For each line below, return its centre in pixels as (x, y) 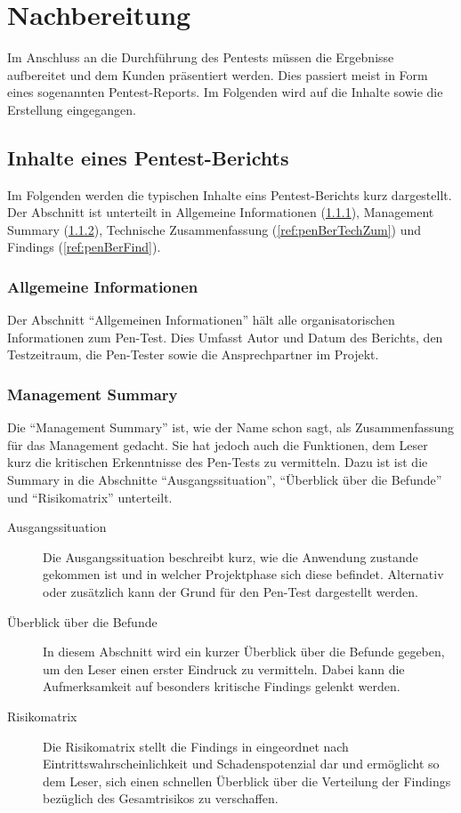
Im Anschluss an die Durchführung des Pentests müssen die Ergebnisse (201, 57)
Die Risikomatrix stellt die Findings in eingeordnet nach (196, 746)
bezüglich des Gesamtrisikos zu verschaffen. (161, 798)
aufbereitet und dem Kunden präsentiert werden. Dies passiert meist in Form (218, 74)
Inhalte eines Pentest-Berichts (148, 157)
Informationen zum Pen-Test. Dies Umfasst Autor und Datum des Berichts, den (225, 337)
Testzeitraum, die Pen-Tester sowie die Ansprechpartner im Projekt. (193, 354)
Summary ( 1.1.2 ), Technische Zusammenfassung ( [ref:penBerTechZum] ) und (214, 229)
